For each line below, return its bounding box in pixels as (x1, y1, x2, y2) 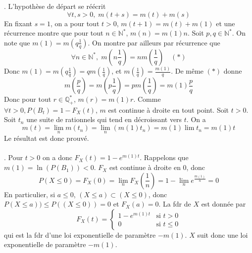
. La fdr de (158, 199, 191, 209)
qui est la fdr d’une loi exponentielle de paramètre (4, 229, 156, 240)
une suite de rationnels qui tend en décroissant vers (26, 114, 182, 125)
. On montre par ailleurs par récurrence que (88, 37, 220, 47)
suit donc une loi (197, 229, 248, 240)
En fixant (4, 18, 32, 28)
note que (4, 37, 30, 47)
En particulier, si (4, 189, 55, 199)
